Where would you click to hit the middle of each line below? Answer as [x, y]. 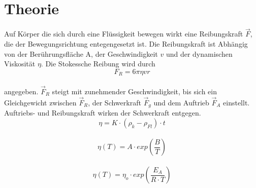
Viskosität [20, 64]
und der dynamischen [199, 53]
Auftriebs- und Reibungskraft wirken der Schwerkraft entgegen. [103, 113]
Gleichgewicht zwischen [40, 102]
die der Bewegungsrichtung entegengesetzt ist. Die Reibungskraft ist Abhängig [126, 43]
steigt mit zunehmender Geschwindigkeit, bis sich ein [134, 91]
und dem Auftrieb [181, 102]
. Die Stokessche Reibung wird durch [98, 64]
